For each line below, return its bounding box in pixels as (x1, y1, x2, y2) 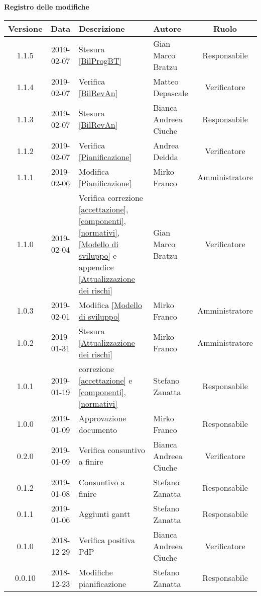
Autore (153, 22, 182, 34)
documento (78, 423, 117, 435)
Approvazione (78, 412, 126, 424)
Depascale (153, 87, 188, 99)
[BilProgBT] (78, 55, 121, 67)
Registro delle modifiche (4, 2, 89, 12)
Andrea (153, 139, 179, 151)
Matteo (153, 75, 179, 87)
